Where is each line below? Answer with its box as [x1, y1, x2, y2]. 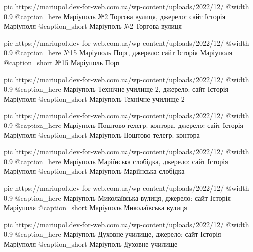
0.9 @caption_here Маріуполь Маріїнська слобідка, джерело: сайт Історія [4, 156, 228, 166]
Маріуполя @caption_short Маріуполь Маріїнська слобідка [4, 166, 185, 176]
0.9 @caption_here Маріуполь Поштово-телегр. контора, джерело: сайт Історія [4, 120, 244, 130]
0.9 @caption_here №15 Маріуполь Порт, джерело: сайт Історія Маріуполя [4, 47, 232, 58]
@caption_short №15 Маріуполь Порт [4, 57, 120, 67]
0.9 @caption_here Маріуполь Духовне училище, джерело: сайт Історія [4, 229, 221, 239]
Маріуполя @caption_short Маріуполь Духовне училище [4, 238, 178, 249]
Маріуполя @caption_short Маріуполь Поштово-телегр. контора [4, 129, 200, 140]
